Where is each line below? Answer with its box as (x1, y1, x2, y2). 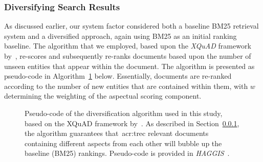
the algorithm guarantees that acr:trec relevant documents (25, 128, 209, 138)
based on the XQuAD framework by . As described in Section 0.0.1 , (25, 118, 239, 128)
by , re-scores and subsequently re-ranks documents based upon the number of (4, 51, 251, 61)
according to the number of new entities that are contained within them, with (4, 80, 248, 91)
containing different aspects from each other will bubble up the (25, 137, 222, 148)
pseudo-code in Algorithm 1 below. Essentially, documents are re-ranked (4, 71, 232, 81)
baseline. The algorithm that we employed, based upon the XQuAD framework (4, 40, 251, 51)
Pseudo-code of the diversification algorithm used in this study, (25, 107, 223, 118)
